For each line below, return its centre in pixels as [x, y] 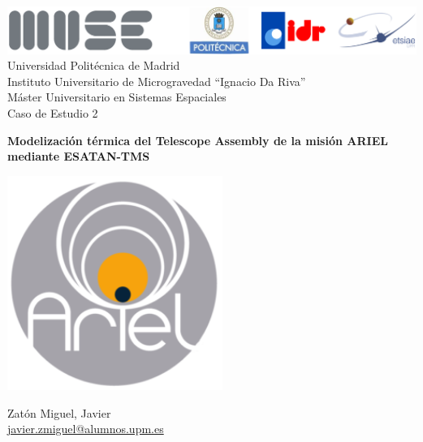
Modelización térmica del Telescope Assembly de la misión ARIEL [198, 140]
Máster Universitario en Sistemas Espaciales [117, 97]
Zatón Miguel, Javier [59, 412]
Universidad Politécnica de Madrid [94, 65]
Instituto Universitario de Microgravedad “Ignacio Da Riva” [157, 81]
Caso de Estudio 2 [53, 112]
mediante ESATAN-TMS [79, 156]
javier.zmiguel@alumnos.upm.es [86, 429]
